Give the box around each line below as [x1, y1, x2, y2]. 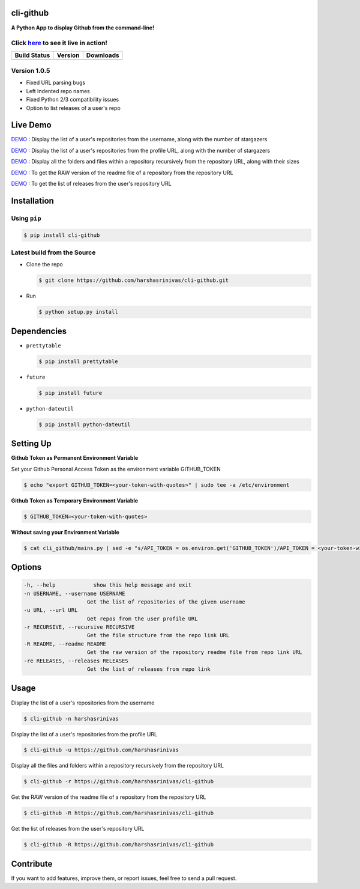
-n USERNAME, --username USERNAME [23, 590, 125, 597]
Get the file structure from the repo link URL [87, 632, 230, 639]
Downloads [86, 51, 119, 60]
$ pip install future [38, 390, 103, 396]
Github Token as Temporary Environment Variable [11, 496, 138, 504]
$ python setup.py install [38, 308, 118, 316]
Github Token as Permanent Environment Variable [11, 454, 139, 462]
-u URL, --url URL [23, 607, 78, 614]
